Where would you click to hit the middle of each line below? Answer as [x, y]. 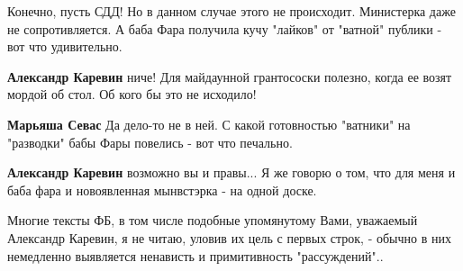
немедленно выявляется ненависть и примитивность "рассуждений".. [195, 255]
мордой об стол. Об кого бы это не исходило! [132, 94]
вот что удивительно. [65, 46]
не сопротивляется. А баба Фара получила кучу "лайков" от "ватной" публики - [225, 28]
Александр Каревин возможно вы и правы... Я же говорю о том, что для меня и [231, 172]
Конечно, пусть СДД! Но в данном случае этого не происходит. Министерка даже [231, 11]
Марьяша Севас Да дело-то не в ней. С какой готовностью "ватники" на [209, 124]
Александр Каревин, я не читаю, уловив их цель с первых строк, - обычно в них [229, 237]
